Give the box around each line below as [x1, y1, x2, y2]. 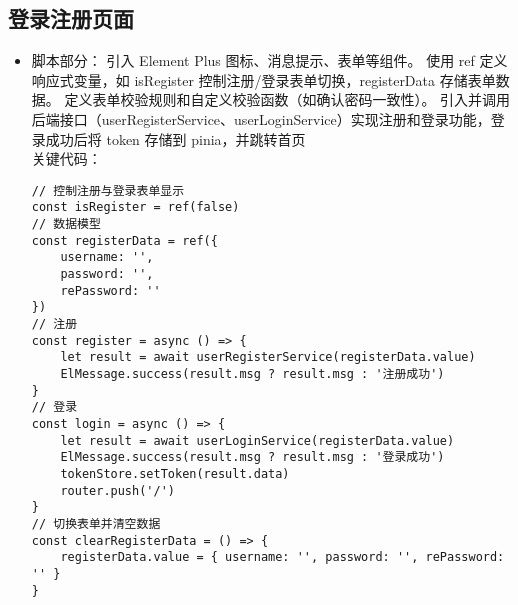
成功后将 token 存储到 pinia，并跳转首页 [45, 128, 306, 149]
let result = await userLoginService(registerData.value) [60, 433, 455, 448]
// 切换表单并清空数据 [31, 516, 161, 531]
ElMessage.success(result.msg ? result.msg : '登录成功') [60, 450, 445, 465]
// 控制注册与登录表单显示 [31, 183, 185, 198]
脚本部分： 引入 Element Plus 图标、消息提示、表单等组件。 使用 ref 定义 [31, 50, 508, 71]
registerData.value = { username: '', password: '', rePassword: [60, 550, 505, 565]
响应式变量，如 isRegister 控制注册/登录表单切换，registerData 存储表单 [31, 69, 496, 90]
